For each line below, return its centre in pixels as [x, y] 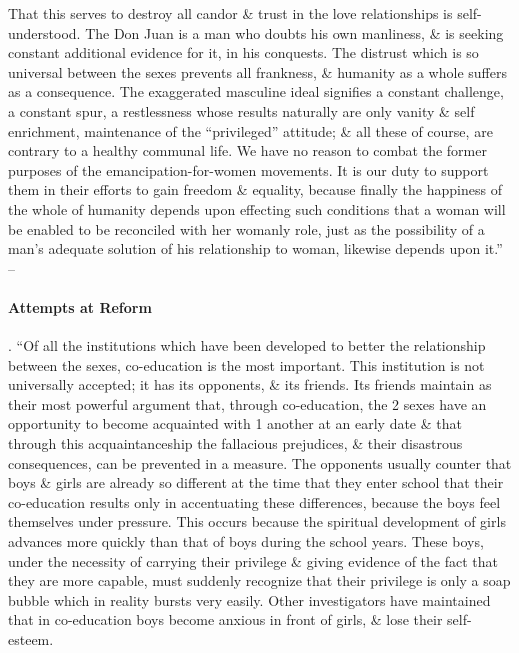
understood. [44, 32]
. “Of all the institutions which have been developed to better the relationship [247, 345]
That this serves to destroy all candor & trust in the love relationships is [230, 13]
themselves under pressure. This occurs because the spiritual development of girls [257, 521]
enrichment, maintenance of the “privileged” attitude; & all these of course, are [250, 130]
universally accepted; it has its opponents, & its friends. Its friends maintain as [250, 384]
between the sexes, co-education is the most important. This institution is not [246, 364]
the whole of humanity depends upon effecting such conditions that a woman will [257, 208]
